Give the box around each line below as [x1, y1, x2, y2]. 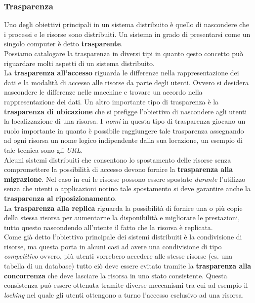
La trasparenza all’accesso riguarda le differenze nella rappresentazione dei [4, 67, 239, 78]
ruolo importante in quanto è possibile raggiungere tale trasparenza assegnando [4, 125, 244, 135]
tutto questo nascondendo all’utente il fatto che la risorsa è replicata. [4, 222, 213, 232]
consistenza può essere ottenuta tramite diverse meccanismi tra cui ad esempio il [4, 280, 248, 290]
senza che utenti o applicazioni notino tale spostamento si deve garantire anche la [4, 183, 251, 194]
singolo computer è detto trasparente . [4, 38, 123, 49]
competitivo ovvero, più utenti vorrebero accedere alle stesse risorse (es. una [4, 251, 233, 261]
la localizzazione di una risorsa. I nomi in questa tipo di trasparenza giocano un [4, 116, 246, 126]
